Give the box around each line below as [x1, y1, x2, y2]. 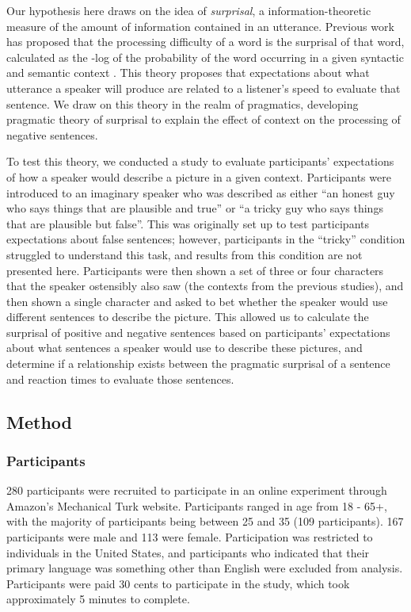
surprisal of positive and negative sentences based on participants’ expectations [6, 323, 390, 340]
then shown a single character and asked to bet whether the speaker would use [6, 293, 388, 309]
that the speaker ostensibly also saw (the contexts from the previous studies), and [6, 277, 404, 294]
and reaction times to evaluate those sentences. [6, 370, 234, 387]
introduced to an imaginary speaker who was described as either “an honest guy [6, 184, 395, 201]
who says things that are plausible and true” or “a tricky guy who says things [6, 200, 383, 216]
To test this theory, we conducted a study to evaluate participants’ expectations [6, 153, 394, 170]
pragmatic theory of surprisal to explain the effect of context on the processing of [6, 111, 401, 128]
